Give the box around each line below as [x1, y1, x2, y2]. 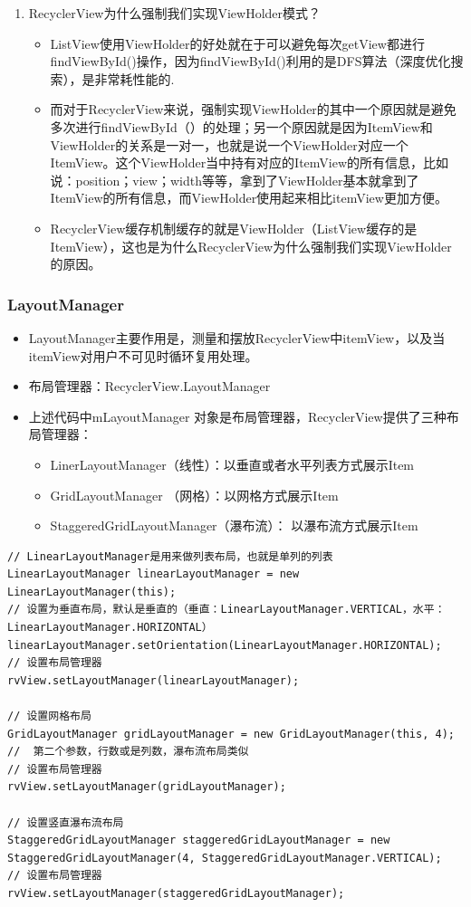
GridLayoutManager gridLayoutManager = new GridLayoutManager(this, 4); [7, 727, 455, 740]
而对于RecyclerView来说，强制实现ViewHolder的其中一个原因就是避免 [50, 100, 457, 119]
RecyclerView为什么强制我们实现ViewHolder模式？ [28, 4, 322, 22]
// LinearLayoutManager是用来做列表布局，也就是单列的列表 [7, 549, 333, 563]
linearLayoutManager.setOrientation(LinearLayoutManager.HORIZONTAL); [7, 638, 442, 652]
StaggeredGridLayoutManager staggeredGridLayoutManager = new [7, 834, 390, 847]
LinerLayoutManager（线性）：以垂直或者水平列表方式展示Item [50, 454, 415, 473]
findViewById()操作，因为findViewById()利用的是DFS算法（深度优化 [50, 52, 451, 71]
